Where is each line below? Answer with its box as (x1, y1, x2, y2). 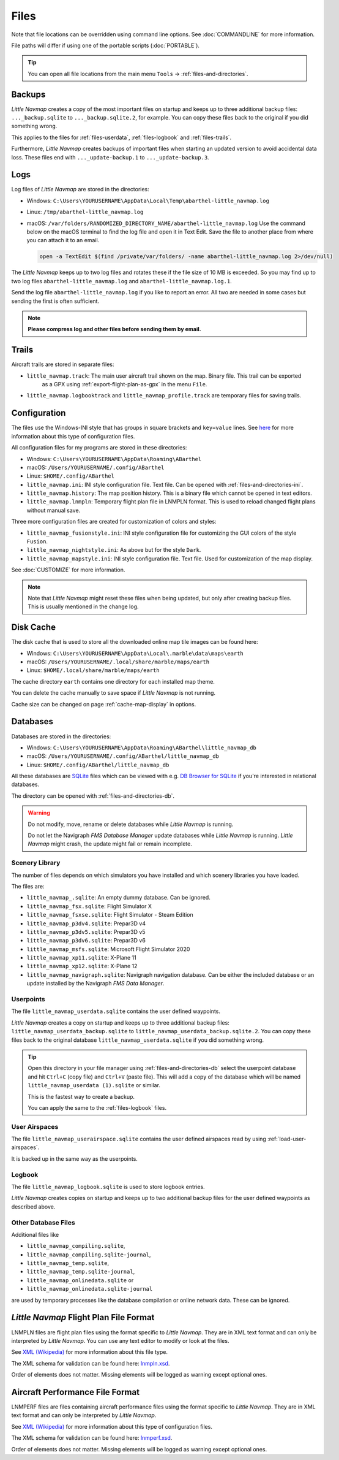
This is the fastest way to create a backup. (28, 1093, 135, 1100)
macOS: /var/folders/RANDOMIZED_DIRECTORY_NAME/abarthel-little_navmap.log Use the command (26, 220, 306, 227)
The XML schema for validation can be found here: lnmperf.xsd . (11, 1434, 173, 1442)
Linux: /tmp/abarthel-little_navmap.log (26, 208, 144, 216)
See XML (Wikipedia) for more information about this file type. (11, 1348, 168, 1356)
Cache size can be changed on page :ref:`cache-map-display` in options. (11, 700, 196, 708)
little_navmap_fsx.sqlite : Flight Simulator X (26, 902, 152, 910)
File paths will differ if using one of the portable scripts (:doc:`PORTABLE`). (11, 42, 200, 49)
